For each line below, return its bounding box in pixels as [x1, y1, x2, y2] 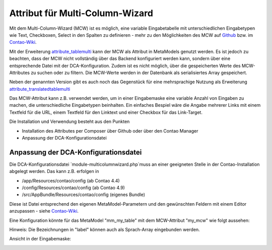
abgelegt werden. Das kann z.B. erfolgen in [9, 168, 99, 174]
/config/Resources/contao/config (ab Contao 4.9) [22, 184, 125, 191]
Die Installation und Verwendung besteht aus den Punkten [9, 118, 130, 124]
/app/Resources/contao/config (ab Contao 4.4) [22, 177, 120, 183]
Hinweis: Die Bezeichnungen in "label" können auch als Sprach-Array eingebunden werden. [9, 227, 200, 233]
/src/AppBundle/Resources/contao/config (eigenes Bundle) [22, 192, 146, 198]
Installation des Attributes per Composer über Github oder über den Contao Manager [22, 128, 198, 134]
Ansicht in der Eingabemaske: [9, 236, 72, 242]
